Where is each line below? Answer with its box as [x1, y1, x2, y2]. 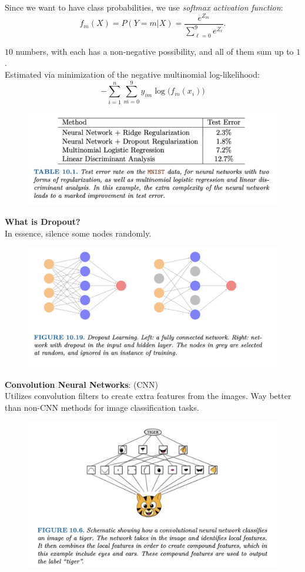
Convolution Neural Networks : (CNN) [5, 378, 159, 390]
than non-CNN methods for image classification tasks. [5, 401, 199, 414]
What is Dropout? [5, 215, 81, 228]
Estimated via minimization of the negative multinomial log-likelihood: [5, 68, 260, 81]
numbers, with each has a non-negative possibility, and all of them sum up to [15, 45, 294, 57]
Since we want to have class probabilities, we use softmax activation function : [5, 1, 283, 13]
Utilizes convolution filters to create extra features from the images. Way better [5, 390, 291, 402]
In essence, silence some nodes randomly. [5, 227, 152, 239]
